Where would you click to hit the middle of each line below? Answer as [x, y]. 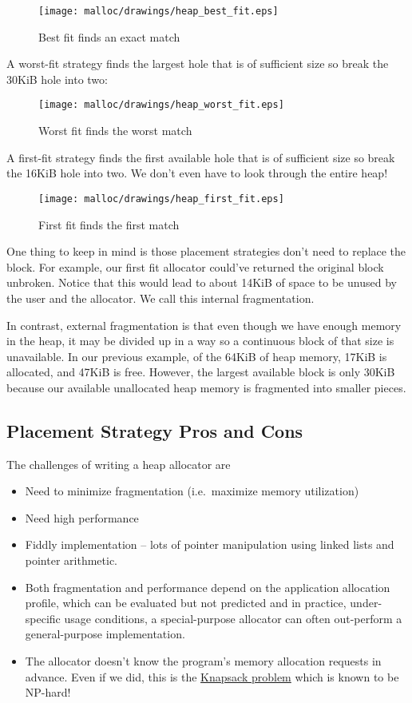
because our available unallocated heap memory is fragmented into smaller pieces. [206, 387]
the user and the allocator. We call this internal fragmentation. [160, 298]
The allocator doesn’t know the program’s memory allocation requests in [203, 661]
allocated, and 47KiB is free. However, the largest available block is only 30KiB [201, 372]
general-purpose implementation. [105, 634]
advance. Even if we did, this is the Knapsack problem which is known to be [212, 676]
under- [366, 603]
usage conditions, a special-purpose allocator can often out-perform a [233, 618]
